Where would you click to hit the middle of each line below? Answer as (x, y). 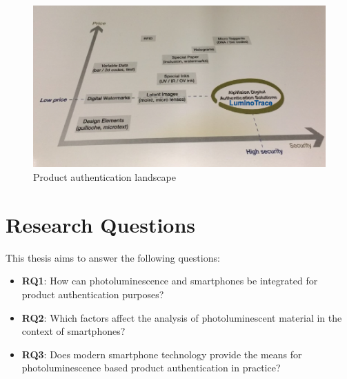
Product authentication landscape (105, 177)
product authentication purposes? (93, 294)
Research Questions (101, 224)
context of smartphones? (73, 331)
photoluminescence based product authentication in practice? (151, 368)
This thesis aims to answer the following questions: (113, 257)
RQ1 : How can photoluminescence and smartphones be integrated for (170, 281)
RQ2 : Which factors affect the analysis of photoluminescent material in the (182, 317)
